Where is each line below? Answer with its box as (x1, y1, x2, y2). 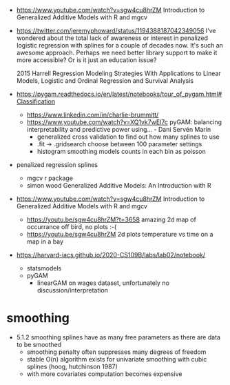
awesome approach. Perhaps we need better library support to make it (16, 48, 218, 57)
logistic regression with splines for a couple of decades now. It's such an (16, 41, 223, 49)
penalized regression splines (16, 161, 98, 168)
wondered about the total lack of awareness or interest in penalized (16, 34, 208, 42)
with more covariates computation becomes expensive (26, 369, 182, 378)
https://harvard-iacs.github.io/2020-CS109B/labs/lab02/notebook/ (16, 251, 206, 259)
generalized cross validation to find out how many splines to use (36, 132, 220, 141)
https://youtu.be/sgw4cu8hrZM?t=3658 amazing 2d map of (26, 215, 197, 224)
